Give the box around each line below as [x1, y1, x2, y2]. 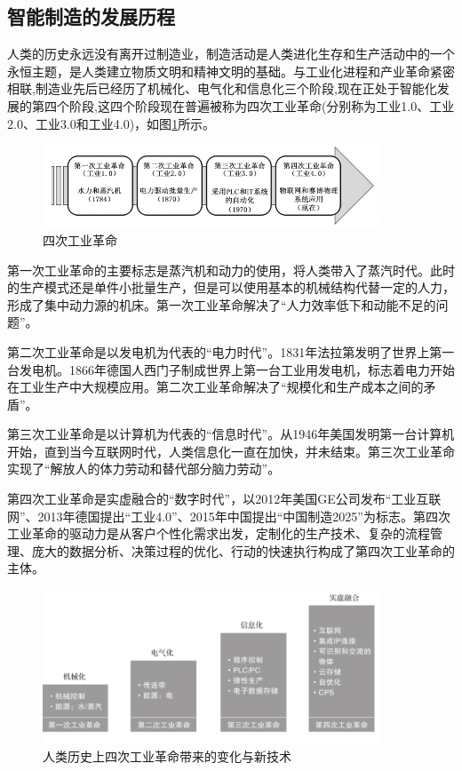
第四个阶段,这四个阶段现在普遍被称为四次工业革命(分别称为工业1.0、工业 [31, 96, 455, 115]
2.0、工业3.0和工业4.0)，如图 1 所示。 [7, 114, 216, 132]
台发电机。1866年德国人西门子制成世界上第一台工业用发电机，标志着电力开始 [7, 360, 455, 378]
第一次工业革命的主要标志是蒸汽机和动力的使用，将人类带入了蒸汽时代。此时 [7, 260, 455, 279]
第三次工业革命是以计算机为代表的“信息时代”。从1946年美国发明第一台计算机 [7, 425, 455, 443]
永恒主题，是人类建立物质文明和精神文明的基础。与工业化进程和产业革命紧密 [7, 61, 455, 80]
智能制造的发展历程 [7, 3, 175, 30]
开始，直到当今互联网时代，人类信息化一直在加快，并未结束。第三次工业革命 [7, 441, 455, 460]
